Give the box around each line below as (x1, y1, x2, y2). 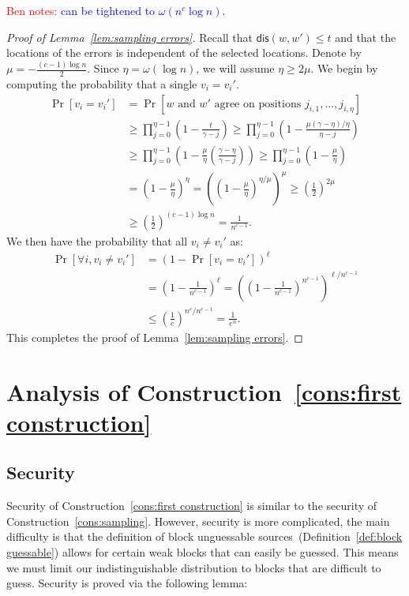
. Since (87, 60, 119, 77)
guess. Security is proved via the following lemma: (6, 575, 248, 591)
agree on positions (214, 98, 302, 110)
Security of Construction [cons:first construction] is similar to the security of (6, 497, 377, 514)
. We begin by (310, 60, 378, 77)
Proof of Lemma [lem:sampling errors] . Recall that (6, 28, 253, 45)
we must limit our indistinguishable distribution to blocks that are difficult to (6, 559, 381, 575)
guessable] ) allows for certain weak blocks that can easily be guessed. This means (6, 544, 399, 560)
